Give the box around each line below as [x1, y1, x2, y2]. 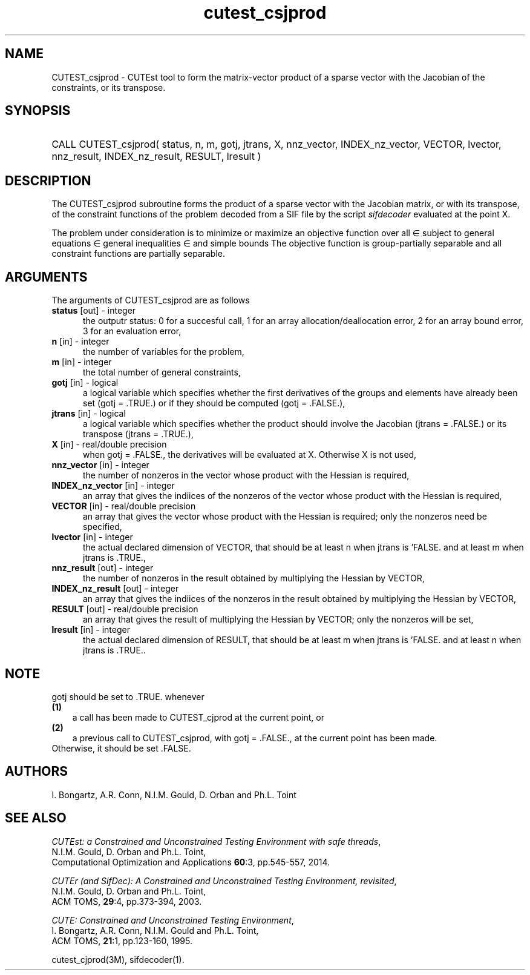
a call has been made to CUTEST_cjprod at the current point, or [72, 712, 324, 722]
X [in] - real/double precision [51, 439, 167, 450]
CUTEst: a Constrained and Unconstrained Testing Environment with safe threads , [51, 836, 381, 847]
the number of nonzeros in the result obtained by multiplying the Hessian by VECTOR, [83, 573, 425, 584]
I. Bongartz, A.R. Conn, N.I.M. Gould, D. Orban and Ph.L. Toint [51, 789, 296, 800]
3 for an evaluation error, [83, 326, 182, 337]
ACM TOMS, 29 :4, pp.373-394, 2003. [51, 896, 202, 907]
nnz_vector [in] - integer [51, 460, 149, 471]
